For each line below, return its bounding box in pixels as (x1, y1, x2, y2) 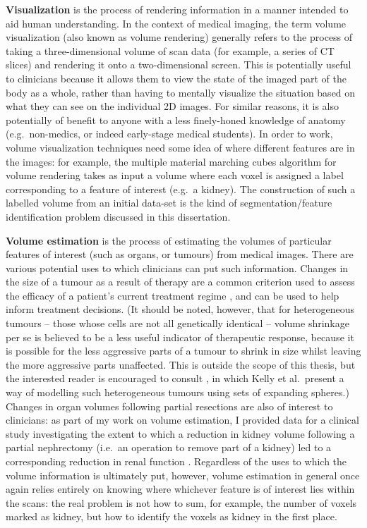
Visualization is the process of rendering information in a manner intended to (6, 2, 349, 16)
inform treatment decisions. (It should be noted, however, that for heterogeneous (6, 302, 355, 317)
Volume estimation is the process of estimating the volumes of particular (6, 233, 332, 247)
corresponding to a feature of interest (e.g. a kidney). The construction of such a (6, 181, 356, 196)
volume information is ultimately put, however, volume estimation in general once (6, 467, 360, 482)
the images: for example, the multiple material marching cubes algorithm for (6, 154, 337, 168)
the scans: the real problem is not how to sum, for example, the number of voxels (6, 495, 357, 510)
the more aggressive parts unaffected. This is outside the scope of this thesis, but (6, 357, 356, 372)
